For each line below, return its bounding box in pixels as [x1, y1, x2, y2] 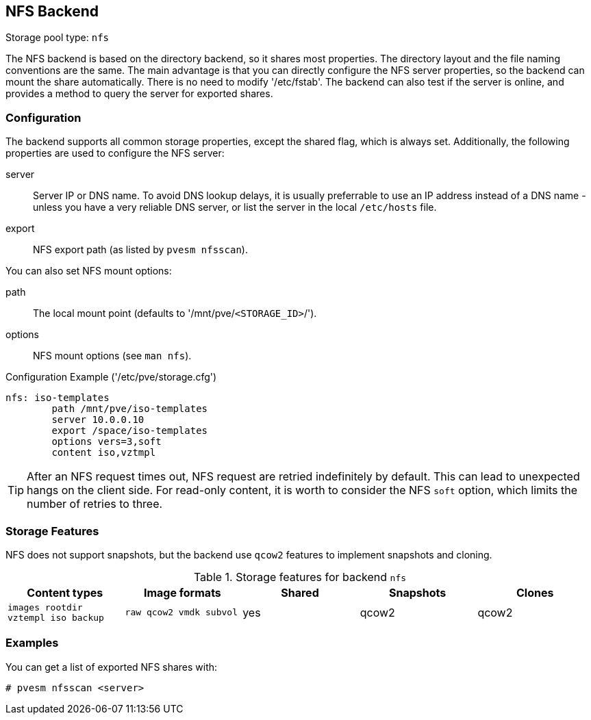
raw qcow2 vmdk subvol [125, 607, 238, 618]
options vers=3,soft [51, 436, 162, 448]
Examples [5, 636, 59, 650]
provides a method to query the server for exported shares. [5, 88, 273, 100]
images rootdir [8, 602, 83, 613]
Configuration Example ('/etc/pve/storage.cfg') [5, 371, 217, 383]
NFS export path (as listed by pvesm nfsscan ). [33, 244, 248, 256]
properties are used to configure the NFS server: [5, 147, 225, 159]
